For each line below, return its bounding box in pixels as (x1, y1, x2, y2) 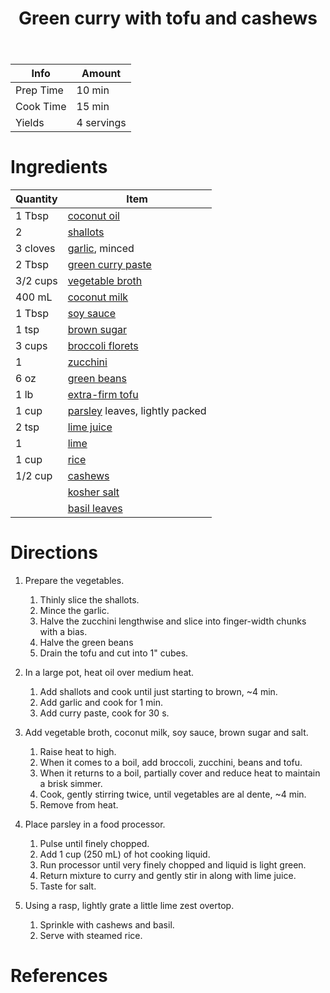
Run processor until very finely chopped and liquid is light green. (39, 859, 307, 871)
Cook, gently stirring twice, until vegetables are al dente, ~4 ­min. (39, 788, 307, 801)
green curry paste (67, 258, 152, 272)
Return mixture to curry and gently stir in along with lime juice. (39, 870, 297, 882)
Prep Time (15, 83, 64, 97)
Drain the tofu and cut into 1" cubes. (39, 647, 189, 659)
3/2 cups (15, 274, 58, 288)
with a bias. (39, 626, 88, 638)
